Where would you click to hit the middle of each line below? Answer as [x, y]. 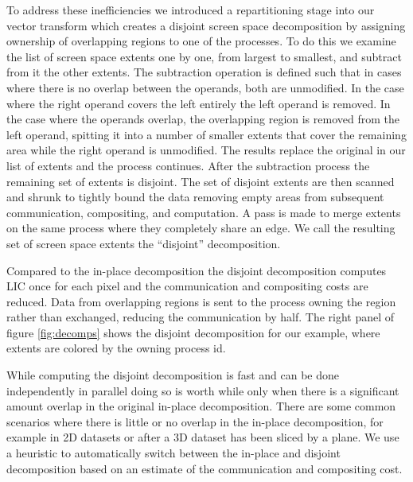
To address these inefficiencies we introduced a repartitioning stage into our [191, 10]
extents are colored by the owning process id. [116, 348]
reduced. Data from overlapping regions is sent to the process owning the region [201, 301]
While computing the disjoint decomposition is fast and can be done [173, 375]
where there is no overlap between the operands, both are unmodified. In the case [205, 87]
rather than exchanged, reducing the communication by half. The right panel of [201, 317]
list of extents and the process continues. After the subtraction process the [188, 165]
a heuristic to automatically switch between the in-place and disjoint [173, 453]
